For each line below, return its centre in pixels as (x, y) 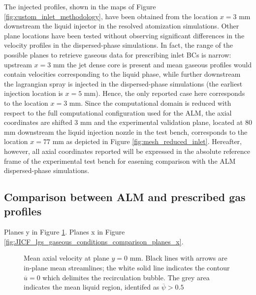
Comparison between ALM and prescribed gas (125, 197)
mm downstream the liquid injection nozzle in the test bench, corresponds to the (126, 132)
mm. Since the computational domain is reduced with (150, 103)
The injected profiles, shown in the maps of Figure (80, 6)
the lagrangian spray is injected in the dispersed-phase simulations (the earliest (123, 83)
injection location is (33, 93)
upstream (18, 64)
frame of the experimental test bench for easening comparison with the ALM (120, 161)
